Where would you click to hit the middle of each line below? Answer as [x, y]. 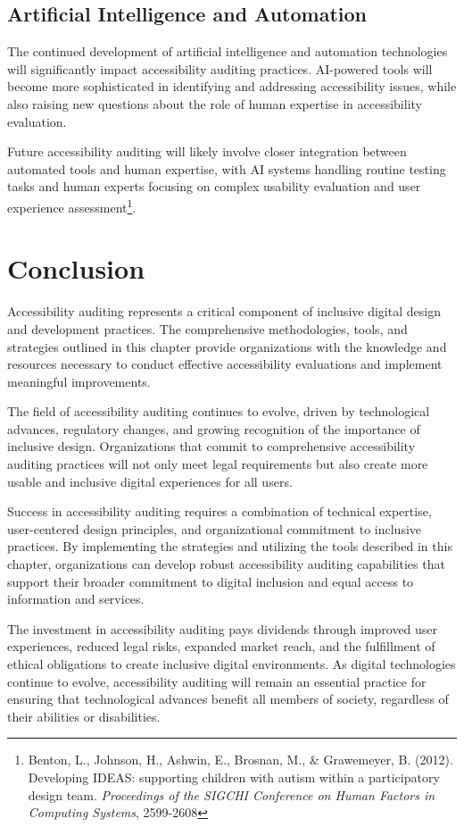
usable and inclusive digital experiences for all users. [150, 481]
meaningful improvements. [79, 381]
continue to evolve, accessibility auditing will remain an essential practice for [217, 681]
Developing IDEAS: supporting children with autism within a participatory [234, 777]
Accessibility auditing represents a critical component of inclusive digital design [224, 311]
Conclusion [76, 268]
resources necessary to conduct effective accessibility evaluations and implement [225, 364]
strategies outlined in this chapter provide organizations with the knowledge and [227, 346]
